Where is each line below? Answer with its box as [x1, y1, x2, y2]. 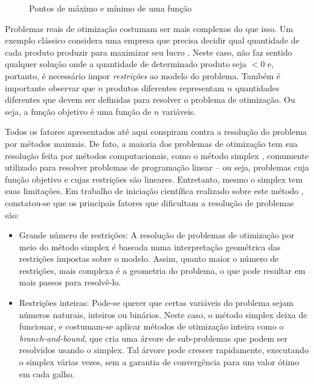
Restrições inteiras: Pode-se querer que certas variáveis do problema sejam [19, 296, 293, 309]
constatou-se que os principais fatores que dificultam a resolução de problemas [5, 196, 294, 209]
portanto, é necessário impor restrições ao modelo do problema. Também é [5, 69, 281, 82]
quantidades [235, 81, 280, 94]
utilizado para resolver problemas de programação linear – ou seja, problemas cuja [5, 161, 309, 174]
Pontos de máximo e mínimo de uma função [29, 2, 192, 14]
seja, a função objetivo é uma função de [5, 105, 152, 117]
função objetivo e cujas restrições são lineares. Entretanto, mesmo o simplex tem [5, 172, 303, 185]
